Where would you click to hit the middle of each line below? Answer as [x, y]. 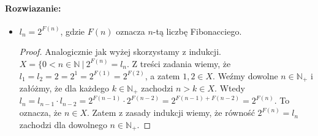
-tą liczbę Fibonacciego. [197, 31]
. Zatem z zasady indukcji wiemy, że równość [171, 113]
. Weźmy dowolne [245, 75]
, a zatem [162, 75]
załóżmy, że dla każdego [64, 88]
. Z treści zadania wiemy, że [179, 63]
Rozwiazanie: [33, 8]
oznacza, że [40, 113]
